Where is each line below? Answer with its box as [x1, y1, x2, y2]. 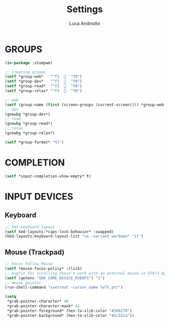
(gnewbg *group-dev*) [5, 112, 51, 117]
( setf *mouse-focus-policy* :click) [5, 266, 82, 271]
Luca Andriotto [69, 20, 100, 26]
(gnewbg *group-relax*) [5, 131, 55, 136]
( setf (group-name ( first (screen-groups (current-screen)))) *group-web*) [5, 102, 168, 107]
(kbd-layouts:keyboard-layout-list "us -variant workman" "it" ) [5, 234, 144, 239]
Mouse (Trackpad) [5, 248, 64, 256]
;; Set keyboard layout [5, 224, 55, 230]
